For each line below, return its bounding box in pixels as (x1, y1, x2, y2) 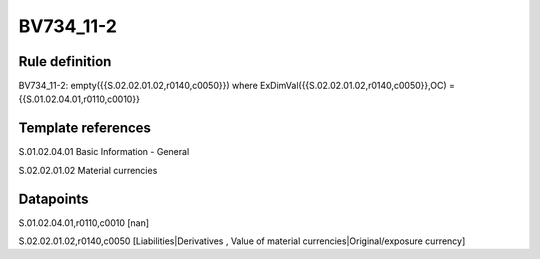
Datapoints (18, 190, 89, 207)
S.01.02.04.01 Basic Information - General (18, 146, 190, 158)
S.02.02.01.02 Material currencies (18, 164, 158, 176)
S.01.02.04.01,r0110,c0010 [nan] (18, 216, 150, 229)
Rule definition (18, 53, 112, 70)
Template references (18, 120, 152, 137)
